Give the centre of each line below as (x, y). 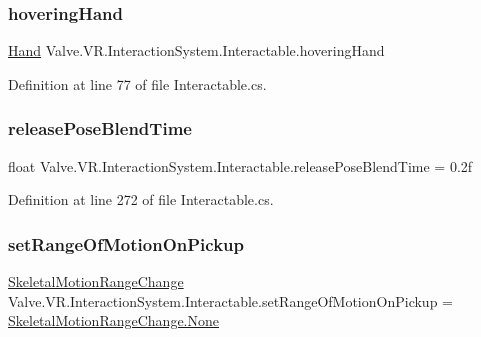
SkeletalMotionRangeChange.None (113, 320)
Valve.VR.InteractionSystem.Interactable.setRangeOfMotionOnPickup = (230, 300)
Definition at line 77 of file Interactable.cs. (137, 83)
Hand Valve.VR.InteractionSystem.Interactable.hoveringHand (196, 50)
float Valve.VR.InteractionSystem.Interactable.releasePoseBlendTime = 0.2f (240, 165)
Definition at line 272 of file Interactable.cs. (141, 199)
